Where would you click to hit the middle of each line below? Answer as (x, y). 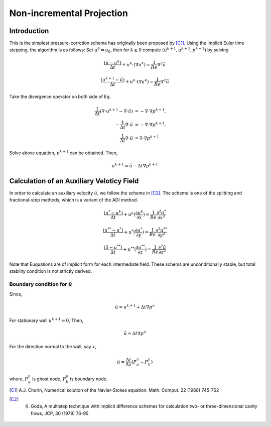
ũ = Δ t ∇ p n (135, 333)
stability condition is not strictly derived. (51, 271)
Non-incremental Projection (69, 13)
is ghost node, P (49, 379)
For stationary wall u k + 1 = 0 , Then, (46, 320)
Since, (16, 294)
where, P (19, 379)
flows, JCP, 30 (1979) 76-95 (60, 413)
